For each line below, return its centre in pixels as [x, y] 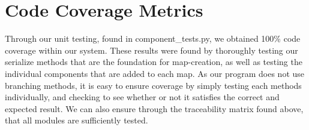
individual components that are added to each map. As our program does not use [155, 73]
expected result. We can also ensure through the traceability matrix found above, [154, 108]
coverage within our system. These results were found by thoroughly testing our [151, 50]
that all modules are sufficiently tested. [76, 120]
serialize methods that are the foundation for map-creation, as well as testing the [154, 62]
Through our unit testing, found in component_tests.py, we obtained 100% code [153, 38]
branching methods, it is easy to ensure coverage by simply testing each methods [153, 85]
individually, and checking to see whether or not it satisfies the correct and [142, 97]
